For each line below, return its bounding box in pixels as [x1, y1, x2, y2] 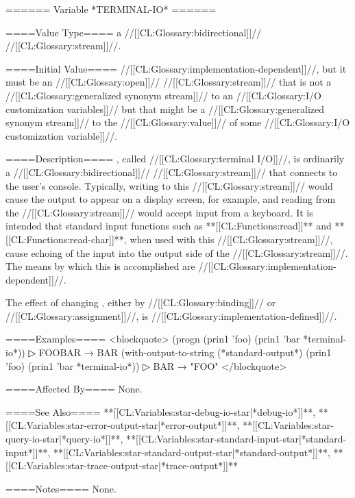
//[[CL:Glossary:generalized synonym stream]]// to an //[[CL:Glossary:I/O [5, 88, 321, 102]
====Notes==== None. [5, 481, 117, 495]
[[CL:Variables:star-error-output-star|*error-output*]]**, [5, 418, 240, 432]
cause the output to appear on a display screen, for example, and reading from [5, 192, 336, 206]
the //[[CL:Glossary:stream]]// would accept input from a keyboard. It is [5, 205, 313, 219]
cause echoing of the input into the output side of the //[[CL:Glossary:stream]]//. [5, 245, 348, 260]
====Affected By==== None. [5, 382, 143, 396]
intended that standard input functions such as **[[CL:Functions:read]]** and [5, 219, 332, 233]
